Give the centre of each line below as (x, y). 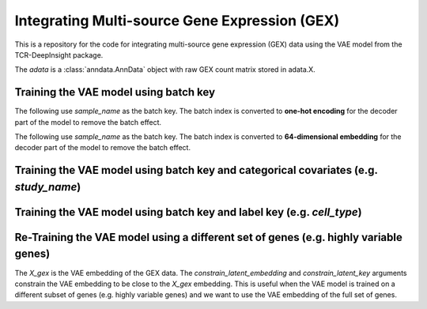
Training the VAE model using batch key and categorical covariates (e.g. (196, 170)
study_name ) (48, 187)
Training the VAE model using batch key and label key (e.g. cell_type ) (189, 212)
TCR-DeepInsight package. (59, 55)
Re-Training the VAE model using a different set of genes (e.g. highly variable (208, 237)
